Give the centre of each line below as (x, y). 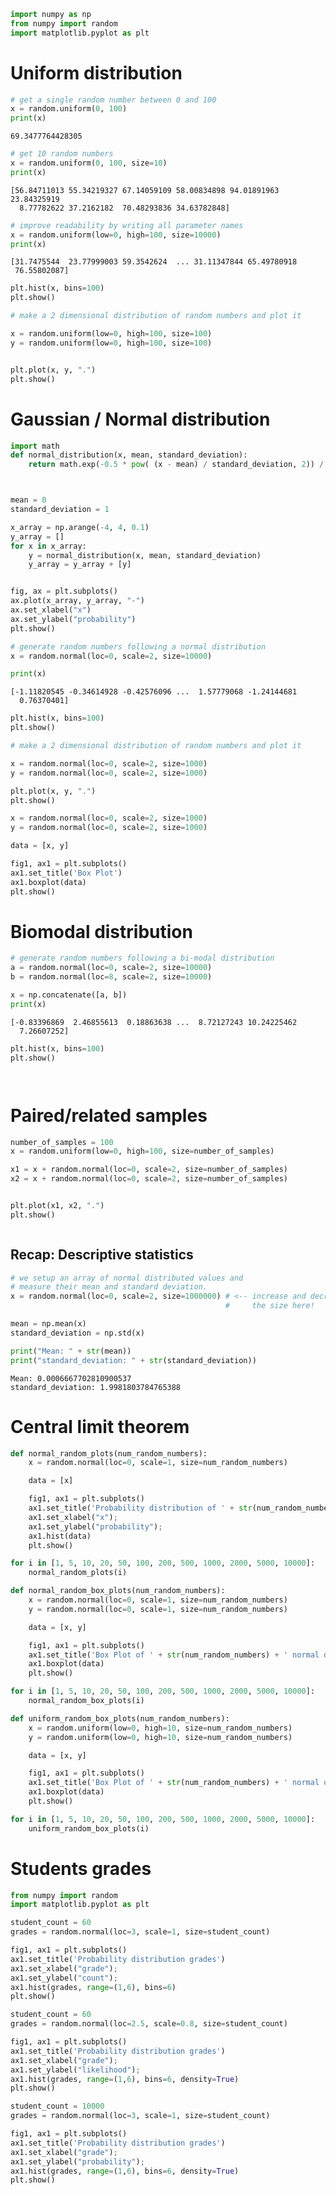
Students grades (81, 1868)
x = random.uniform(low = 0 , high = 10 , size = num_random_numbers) (160, 1728)
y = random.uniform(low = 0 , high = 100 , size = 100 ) (111, 343)
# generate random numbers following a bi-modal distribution (142, 958)
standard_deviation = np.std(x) (77, 1333)
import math (35, 446)
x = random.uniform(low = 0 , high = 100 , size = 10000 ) (116, 235)
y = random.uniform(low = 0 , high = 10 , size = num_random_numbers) (160, 1737)
